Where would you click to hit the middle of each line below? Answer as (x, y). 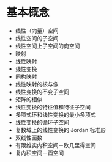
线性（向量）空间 (37, 31)
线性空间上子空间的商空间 (47, 46)
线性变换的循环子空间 (42, 122)
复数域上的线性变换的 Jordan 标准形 (60, 130)
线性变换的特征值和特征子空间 (53, 107)
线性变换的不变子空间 (42, 92)
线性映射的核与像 (37, 84)
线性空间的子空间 (37, 38)
